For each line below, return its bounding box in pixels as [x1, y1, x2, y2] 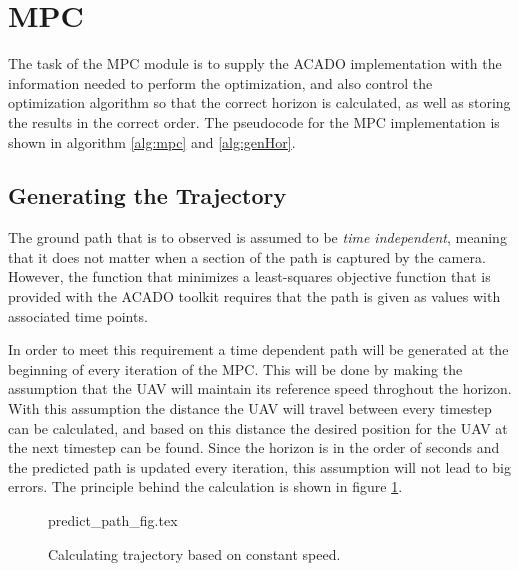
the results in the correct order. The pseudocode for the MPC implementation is [8, 111, 500, 132]
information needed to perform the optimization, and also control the [8, 72, 433, 93]
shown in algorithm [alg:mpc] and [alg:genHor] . [8, 131, 296, 152]
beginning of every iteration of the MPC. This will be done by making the [8, 358, 463, 379]
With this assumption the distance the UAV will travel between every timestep [8, 398, 492, 419]
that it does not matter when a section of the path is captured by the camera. [8, 246, 486, 267]
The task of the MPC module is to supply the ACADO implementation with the [8, 53, 502, 74]
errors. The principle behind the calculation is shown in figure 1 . [8, 476, 403, 497]
